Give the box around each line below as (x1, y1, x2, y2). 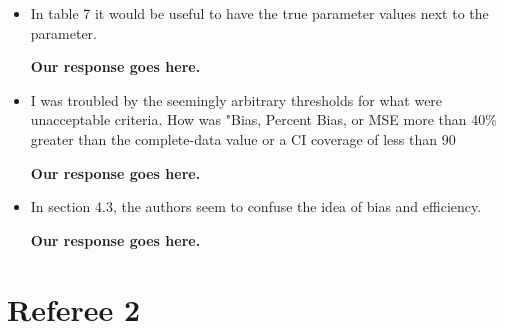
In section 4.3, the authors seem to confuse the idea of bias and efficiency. (30, 196, 482, 217)
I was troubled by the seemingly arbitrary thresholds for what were (30, 89, 443, 110)
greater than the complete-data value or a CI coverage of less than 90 (30, 128, 456, 149)
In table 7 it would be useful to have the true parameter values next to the (30, 3, 489, 23)
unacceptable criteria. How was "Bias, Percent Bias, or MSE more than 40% (30, 109, 497, 130)
